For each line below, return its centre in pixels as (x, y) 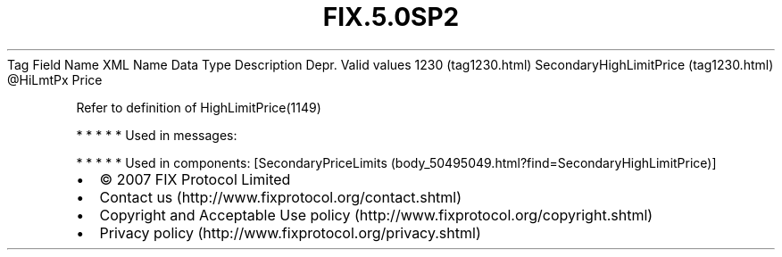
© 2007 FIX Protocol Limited (195, 179)
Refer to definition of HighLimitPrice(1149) (199, 107)
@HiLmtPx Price (55, 79)
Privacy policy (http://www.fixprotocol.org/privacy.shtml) (290, 232)
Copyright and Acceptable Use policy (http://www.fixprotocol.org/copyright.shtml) (376, 215)
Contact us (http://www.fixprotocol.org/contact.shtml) (281, 197)
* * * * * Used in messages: (157, 135)
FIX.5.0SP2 (391, 17)
